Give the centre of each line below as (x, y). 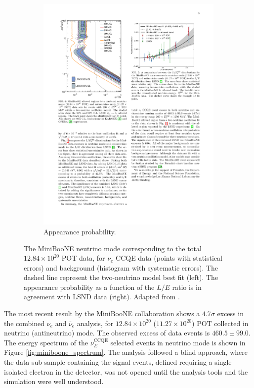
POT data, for (83, 258)
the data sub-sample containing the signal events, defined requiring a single (118, 362)
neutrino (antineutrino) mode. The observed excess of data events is (107, 333)
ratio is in (187, 287)
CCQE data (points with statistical (169, 258)
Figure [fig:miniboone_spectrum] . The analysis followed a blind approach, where (126, 352)
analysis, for (95, 323)
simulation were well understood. (54, 381)
